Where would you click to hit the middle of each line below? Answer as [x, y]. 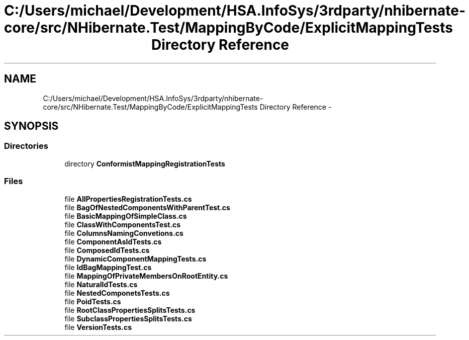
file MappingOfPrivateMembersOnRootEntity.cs [146, 276]
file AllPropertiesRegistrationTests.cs [128, 199]
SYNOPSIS [31, 126]
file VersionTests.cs [98, 327]
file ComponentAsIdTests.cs [113, 241]
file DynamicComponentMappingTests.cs [135, 259]
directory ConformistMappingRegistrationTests [145, 163]
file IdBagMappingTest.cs [108, 267]
